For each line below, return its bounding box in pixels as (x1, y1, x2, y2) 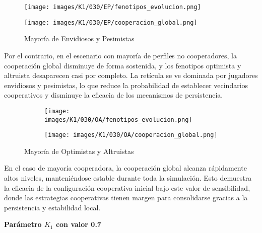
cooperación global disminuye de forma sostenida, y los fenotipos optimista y (4, 60, 241, 70)
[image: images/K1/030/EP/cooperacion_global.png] (24, 19, 198, 26)
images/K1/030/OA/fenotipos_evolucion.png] (44, 116, 192, 123)
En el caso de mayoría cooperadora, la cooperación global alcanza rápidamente (4, 163, 247, 173)
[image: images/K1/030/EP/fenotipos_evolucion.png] (24, 4, 201, 11)
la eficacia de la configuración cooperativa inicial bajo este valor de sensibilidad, (4, 182, 250, 193)
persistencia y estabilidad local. (4, 202, 101, 212)
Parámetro (4, 219, 42, 229)
